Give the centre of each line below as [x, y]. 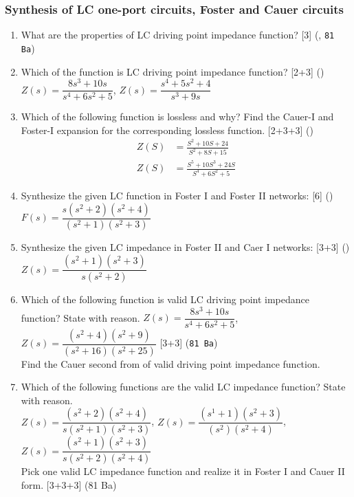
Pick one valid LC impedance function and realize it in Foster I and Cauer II [183, 471]
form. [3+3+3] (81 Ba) [69, 484]
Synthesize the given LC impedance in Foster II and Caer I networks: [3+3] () [185, 247]
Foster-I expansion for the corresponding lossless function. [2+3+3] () [167, 130]
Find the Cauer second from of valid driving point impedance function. [170, 363]
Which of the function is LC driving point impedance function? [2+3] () [173, 71]
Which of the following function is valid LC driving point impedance [165, 299]
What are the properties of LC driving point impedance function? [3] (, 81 [178, 35]
